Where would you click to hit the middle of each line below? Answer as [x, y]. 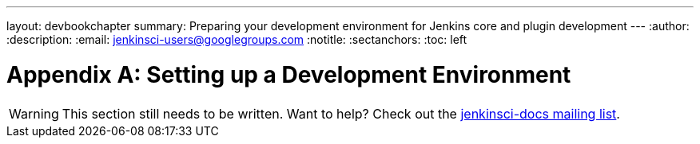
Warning [34, 113]
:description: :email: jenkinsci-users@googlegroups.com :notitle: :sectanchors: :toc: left [237, 39]
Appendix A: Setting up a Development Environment [289, 74]
